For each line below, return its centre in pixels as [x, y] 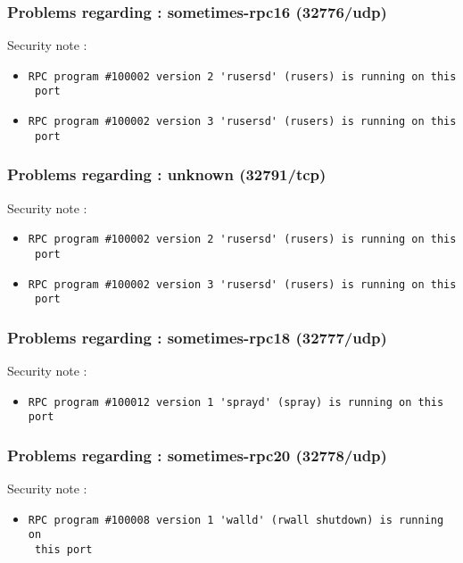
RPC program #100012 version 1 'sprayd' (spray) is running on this [236, 402]
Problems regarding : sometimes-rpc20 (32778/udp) [197, 455]
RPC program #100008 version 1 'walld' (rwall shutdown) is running [236, 520]
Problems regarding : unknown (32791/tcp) [167, 174]
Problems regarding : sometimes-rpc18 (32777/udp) [197, 337]
